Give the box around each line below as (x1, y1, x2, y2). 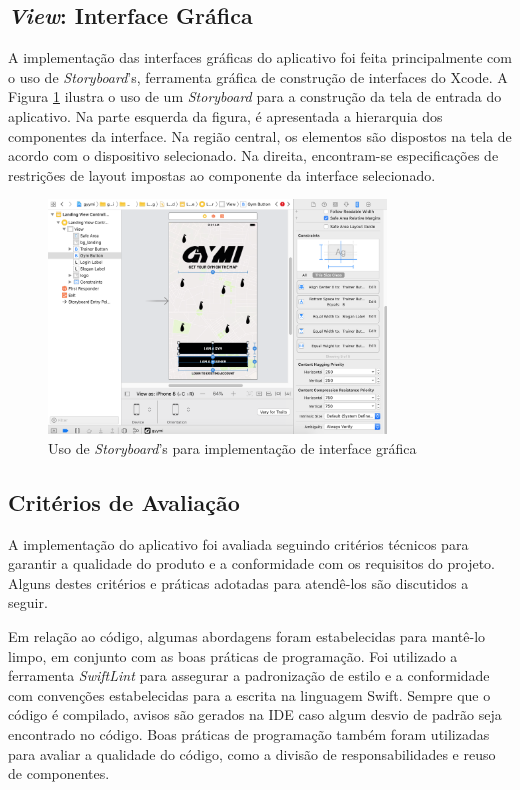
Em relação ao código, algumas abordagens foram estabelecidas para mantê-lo (8, 625, 486, 646)
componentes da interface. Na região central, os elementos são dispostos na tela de (8, 125, 512, 146)
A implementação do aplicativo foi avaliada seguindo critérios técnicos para (8, 533, 469, 554)
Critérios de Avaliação (8, 486, 240, 517)
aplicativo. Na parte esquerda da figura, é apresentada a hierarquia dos (8, 105, 443, 126)
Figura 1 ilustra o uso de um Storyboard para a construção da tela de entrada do (8, 86, 502, 107)
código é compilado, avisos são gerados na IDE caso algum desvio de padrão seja (8, 704, 502, 725)
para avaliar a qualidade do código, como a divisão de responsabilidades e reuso (8, 743, 496, 764)
